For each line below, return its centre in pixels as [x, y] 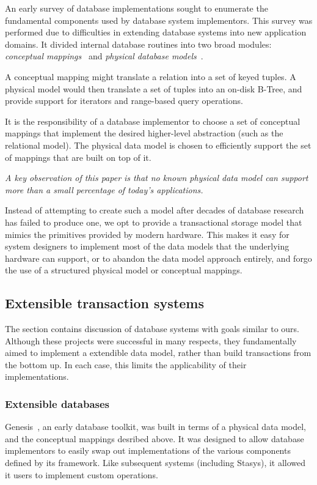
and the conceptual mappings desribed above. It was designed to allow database [155, 438]
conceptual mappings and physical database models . [104, 56]
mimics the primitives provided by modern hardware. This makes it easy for [147, 234]
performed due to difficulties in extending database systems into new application [156, 32]
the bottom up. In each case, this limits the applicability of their [126, 364]
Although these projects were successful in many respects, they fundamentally [151, 340]
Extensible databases [57, 403]
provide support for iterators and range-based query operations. [124, 101]
